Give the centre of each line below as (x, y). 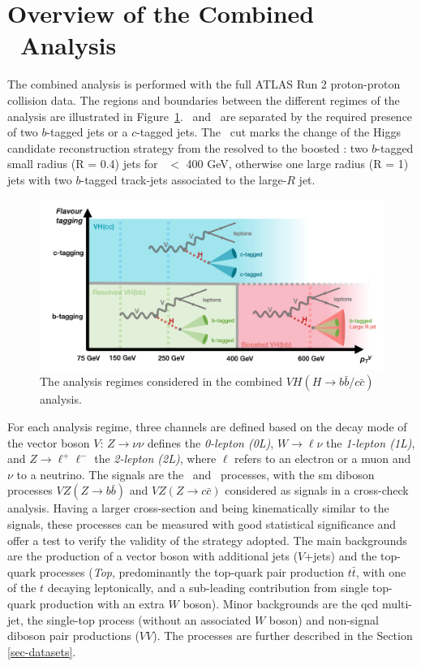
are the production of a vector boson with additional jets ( (153, 556)
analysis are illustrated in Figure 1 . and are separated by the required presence (210, 116)
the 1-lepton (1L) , (371, 442)
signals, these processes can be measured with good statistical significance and (202, 523)
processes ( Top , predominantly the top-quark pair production (192, 571)
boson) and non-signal (324, 619)
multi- (397, 603)
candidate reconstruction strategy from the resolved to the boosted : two (188, 147)
